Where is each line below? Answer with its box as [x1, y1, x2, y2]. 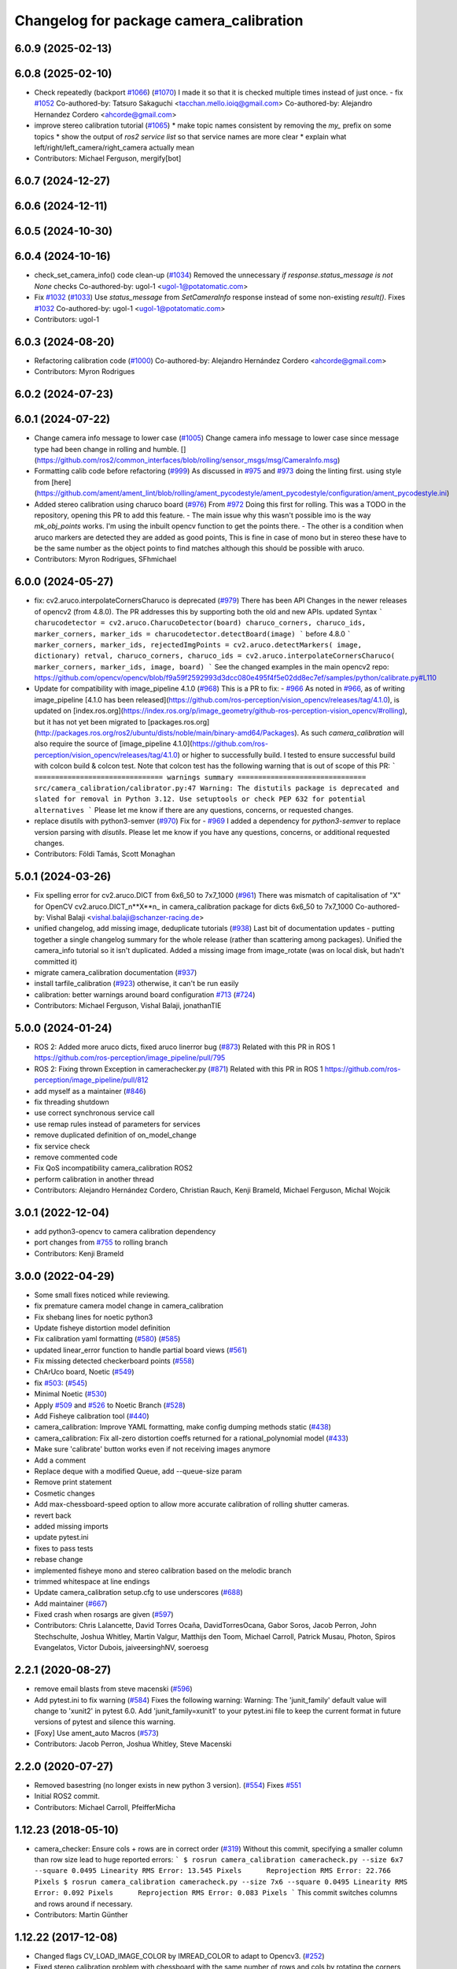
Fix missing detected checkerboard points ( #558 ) [34, 1356, 195, 1366]
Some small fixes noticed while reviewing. [34, 1290, 171, 1300]
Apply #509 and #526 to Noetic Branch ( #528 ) [34, 1400, 186, 1410]
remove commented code [34, 1152, 118, 1162]
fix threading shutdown [34, 1097, 109, 1107]
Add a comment [34, 1455, 87, 1465]
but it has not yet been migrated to [34, 717, 146, 726]
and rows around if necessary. [34, 1899, 133, 1908]
